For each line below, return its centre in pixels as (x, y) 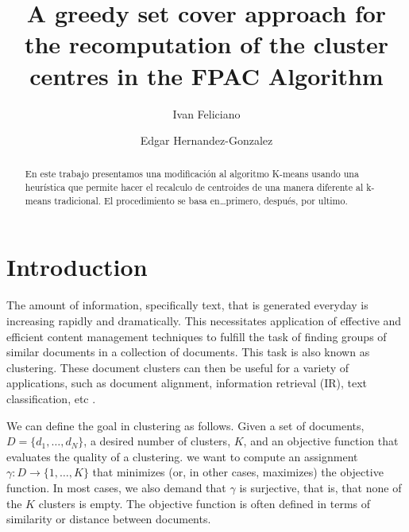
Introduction (77, 267)
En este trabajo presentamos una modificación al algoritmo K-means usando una (192, 174)
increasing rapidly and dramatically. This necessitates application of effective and (204, 320)
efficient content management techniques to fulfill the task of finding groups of (197, 336)
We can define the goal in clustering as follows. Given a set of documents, (185, 425)
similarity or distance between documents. (109, 519)
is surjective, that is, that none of (320, 487)
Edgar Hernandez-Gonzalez (206, 140)
